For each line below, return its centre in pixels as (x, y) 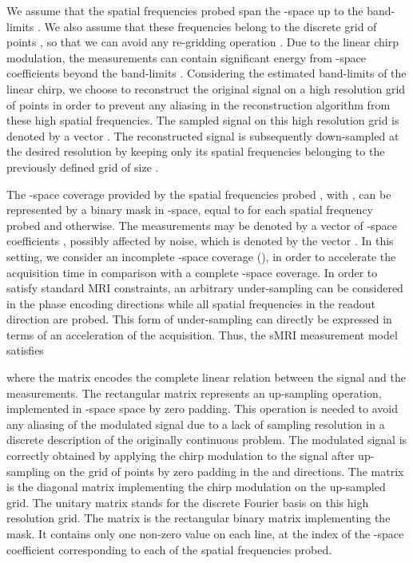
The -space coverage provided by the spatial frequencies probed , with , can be (199, 194)
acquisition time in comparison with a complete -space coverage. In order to (192, 272)
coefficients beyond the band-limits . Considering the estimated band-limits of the (206, 73)
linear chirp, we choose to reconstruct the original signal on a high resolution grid (206, 88)
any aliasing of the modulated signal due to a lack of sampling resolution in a (196, 424)
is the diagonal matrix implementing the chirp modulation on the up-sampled (196, 487)
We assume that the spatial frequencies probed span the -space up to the (185, 10)
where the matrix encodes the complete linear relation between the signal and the (206, 377)
